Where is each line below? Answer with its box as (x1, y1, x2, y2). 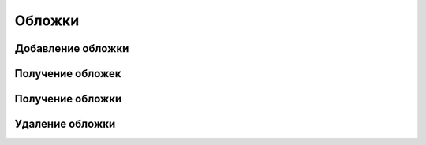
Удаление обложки (14, 117, 116, 131)
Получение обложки (14, 92, 122, 106)
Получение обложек (14, 67, 121, 80)
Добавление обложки (14, 42, 129, 55)
